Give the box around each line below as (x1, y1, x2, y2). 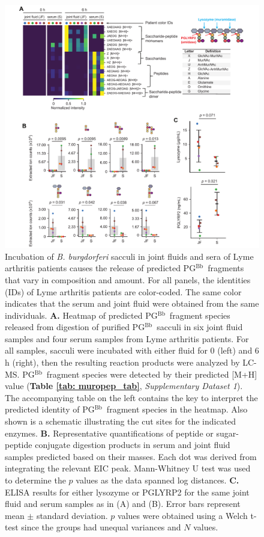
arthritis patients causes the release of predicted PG (5, 262, 196, 274)
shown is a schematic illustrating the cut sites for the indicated (5, 415, 236, 428)
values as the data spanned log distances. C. (76, 474, 239, 486)
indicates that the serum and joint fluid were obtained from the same (5, 297, 259, 310)
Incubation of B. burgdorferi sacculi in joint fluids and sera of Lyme (5, 250, 254, 262)
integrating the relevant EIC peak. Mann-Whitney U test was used (5, 462, 251, 474)
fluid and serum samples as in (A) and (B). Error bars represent (5, 497, 241, 510)
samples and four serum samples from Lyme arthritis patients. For (5, 332, 249, 345)
